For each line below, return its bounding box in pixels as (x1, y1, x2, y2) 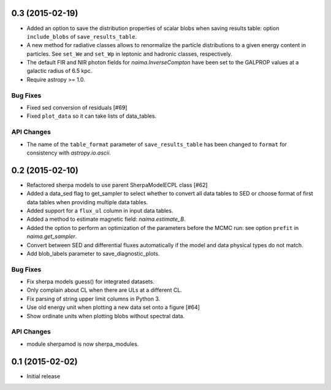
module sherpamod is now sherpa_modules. (26, 340, 139, 348)
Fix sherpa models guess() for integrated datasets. (26, 278, 154, 285)
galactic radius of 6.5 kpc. (26, 67, 93, 75)
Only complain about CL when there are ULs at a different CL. (26, 286, 182, 294)
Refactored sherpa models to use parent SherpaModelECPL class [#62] (26, 181, 208, 188)
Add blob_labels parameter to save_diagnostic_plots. (26, 250, 160, 257)
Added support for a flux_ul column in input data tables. (26, 207, 173, 214)
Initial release (26, 372, 61, 380)
